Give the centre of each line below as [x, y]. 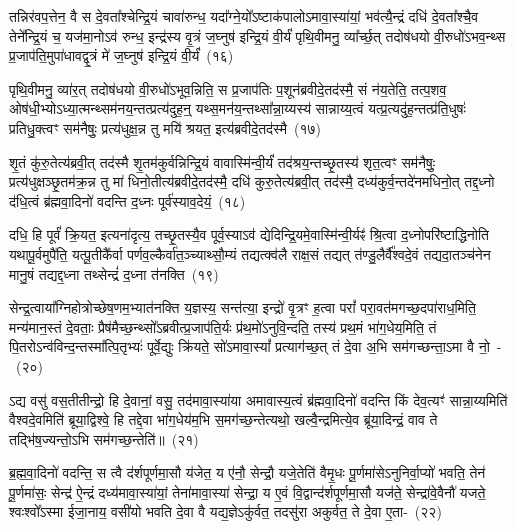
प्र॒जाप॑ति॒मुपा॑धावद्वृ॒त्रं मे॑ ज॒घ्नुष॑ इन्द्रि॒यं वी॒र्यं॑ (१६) [121, 55]
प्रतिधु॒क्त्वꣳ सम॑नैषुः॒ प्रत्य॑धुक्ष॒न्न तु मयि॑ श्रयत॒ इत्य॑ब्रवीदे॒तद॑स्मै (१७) [165, 127]
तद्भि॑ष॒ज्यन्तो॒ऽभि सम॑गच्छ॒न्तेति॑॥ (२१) [104, 438]
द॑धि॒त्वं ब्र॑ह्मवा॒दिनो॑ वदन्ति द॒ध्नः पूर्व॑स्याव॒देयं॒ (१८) [127, 200]
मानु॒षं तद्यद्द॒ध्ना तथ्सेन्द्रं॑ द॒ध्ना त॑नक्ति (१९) [114, 273]
